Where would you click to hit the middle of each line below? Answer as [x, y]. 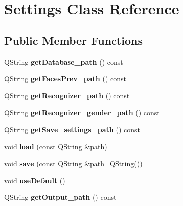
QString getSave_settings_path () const [72, 129]
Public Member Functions [73, 40]
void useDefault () [35, 180]
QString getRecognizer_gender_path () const [82, 112]
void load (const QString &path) [56, 146]
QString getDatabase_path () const [64, 61]
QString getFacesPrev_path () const [65, 79]
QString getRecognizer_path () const [67, 95]
